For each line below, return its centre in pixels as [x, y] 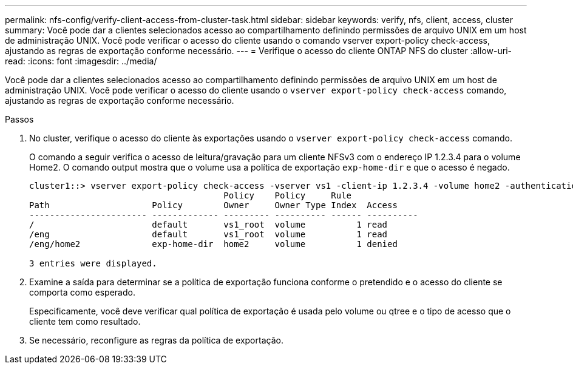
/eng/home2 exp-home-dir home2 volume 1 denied [213, 244]
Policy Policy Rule [288, 195]
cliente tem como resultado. [85, 321]
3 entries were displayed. [93, 263]
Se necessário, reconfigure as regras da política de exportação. [156, 340]
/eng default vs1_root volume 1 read [209, 234]
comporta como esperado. [82, 292]
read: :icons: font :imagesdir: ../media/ [81, 61]
